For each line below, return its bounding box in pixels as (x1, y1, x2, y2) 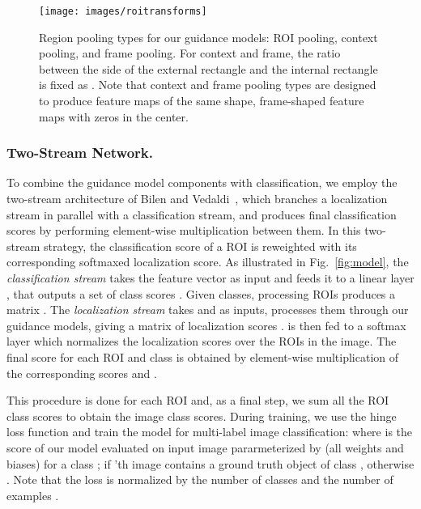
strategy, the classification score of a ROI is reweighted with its (43, 237, 357, 254)
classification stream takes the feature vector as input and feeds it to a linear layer (6, 269, 415, 286)
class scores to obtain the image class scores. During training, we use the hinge (6, 407, 397, 424)
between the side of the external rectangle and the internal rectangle (39, 60, 378, 77)
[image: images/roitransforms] (39, 6, 207, 17)
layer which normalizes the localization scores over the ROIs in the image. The (6, 333, 397, 350)
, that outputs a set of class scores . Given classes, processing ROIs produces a (6, 285, 396, 302)
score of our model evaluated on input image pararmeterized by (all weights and (6, 439, 404, 456)
